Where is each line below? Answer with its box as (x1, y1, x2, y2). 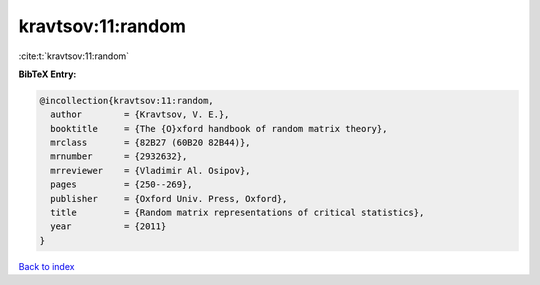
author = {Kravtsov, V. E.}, (50, 109, 230, 120)
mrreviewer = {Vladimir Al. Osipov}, (50, 165, 251, 176)
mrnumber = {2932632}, (50, 151, 188, 162)
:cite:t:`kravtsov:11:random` (18, 50, 130, 62)
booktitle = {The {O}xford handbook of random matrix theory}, (50, 123, 388, 134)
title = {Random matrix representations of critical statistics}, (50, 207, 425, 219)
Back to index (18, 260, 75, 272)
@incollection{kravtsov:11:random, (39, 95, 214, 106)
